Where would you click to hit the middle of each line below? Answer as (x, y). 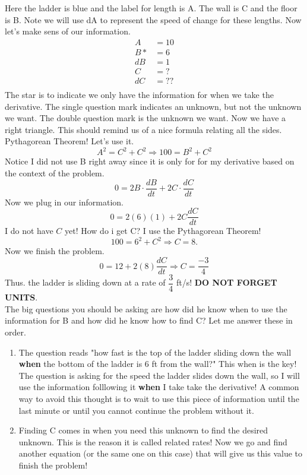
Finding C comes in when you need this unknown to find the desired (143, 430)
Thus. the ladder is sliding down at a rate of (85, 282)
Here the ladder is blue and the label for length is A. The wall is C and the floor (151, 8)
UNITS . (21, 297)
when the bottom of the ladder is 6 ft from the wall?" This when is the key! (158, 364)
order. (15, 332)
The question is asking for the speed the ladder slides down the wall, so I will (159, 375)
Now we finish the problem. (55, 251)
